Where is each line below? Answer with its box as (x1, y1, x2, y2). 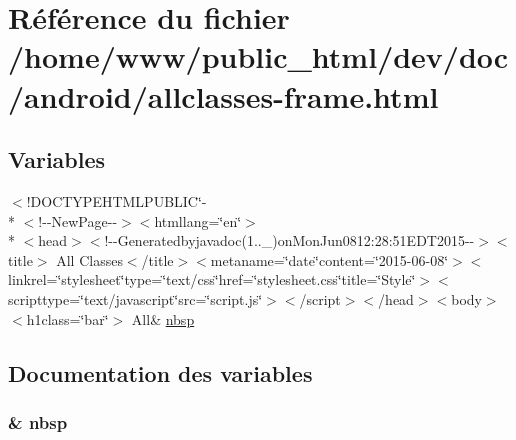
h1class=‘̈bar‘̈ (26, 308, 109, 329)
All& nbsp (131, 308, 195, 329)
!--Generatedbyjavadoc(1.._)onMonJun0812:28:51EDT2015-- (104, 230, 475, 251)
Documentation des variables (8, 357, 313, 388)
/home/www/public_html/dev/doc (8, 36, 509, 77)
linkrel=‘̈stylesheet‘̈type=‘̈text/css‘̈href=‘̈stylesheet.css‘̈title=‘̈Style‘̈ (8, 269, 416, 290)
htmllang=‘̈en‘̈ (154, 210, 242, 231)
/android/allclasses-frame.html (8, 75, 439, 116)
